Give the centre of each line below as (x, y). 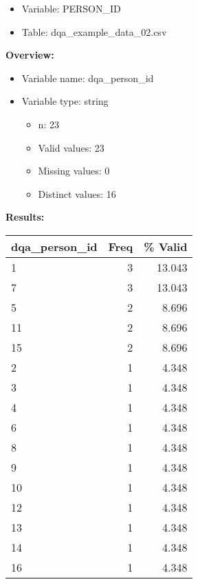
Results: (25, 217)
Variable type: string (65, 101)
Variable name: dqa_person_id (88, 78)
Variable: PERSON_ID (71, 8)
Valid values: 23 (71, 147)
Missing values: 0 (74, 171)
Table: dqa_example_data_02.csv (94, 31)
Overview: (30, 55)
